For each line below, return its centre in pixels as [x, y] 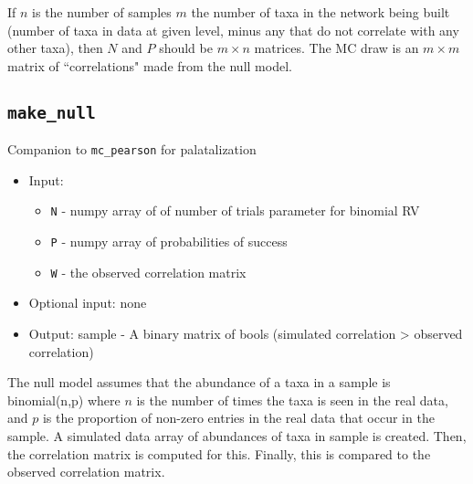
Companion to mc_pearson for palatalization [132, 149]
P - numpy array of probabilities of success [169, 242]
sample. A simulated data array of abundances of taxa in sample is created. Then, [237, 435]
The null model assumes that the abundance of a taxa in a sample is [199, 382]
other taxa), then [55, 48]
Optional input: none [88, 303]
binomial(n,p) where [64, 400]
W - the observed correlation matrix [148, 272]
